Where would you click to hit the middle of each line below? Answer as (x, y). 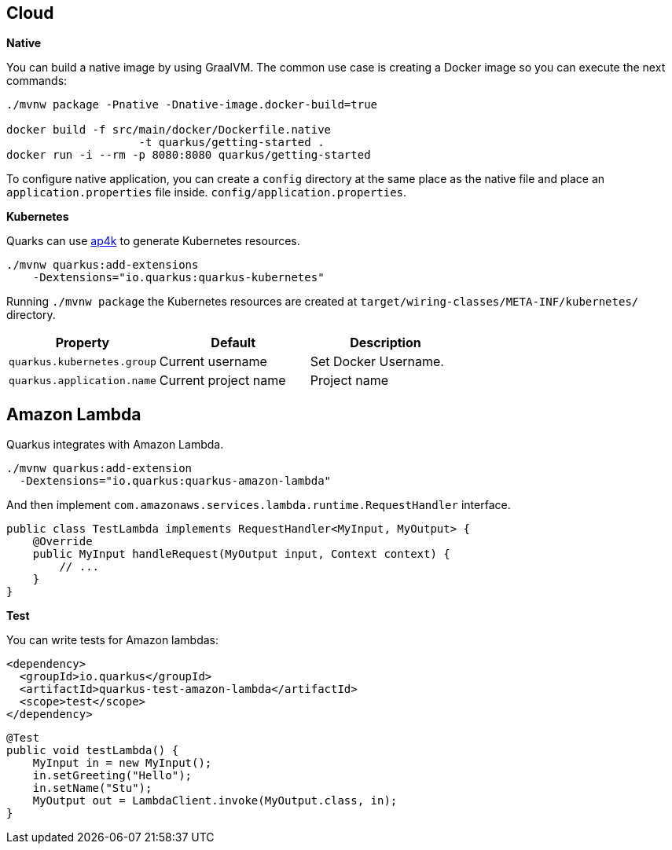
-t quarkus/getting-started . (231, 143)
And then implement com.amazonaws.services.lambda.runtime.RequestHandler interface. (259, 505)
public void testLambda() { (93, 751)
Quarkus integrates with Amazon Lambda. (115, 445)
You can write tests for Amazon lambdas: (113, 640)
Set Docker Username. (377, 362)
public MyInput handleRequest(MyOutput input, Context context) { (241, 554)
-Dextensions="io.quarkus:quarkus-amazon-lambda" (175, 481)
